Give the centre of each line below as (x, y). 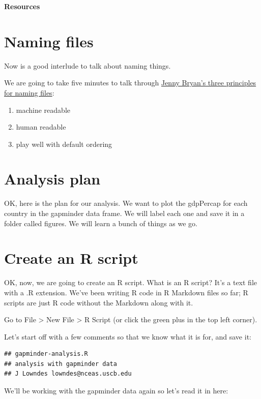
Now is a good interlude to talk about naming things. (88, 65)
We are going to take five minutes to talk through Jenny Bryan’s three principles (130, 83)
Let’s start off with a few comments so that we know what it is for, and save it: (128, 336)
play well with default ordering (64, 144)
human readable (41, 127)
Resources (22, 6)
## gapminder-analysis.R (46, 354)
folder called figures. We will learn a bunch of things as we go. (101, 223)
